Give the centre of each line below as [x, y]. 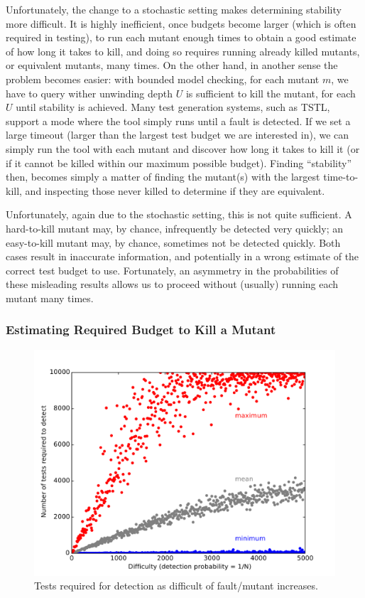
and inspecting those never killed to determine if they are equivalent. [175, 190]
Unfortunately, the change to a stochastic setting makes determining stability [174, 9]
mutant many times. [50, 298]
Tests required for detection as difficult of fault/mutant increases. [176, 586]
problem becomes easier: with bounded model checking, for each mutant [163, 79]
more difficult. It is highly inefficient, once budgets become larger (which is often [181, 23]
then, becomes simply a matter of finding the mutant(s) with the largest [163, 177]
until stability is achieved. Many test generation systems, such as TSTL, [173, 107]
